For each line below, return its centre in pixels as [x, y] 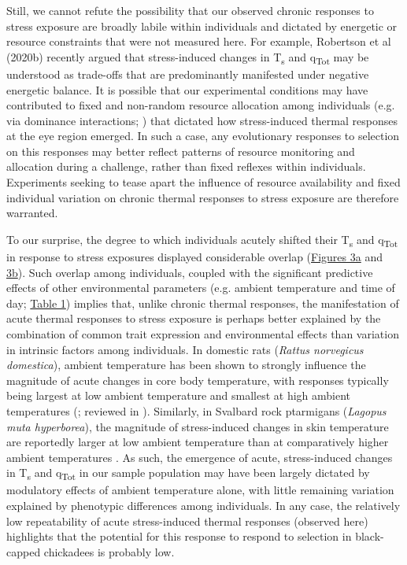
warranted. [32, 213]
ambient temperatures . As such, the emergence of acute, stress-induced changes [200, 457]
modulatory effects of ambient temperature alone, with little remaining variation [200, 490]
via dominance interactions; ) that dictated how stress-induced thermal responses [202, 120]
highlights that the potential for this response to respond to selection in [179, 536]
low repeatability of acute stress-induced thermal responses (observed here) [187, 521]
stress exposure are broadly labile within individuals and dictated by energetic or [202, 26]
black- [370, 536]
